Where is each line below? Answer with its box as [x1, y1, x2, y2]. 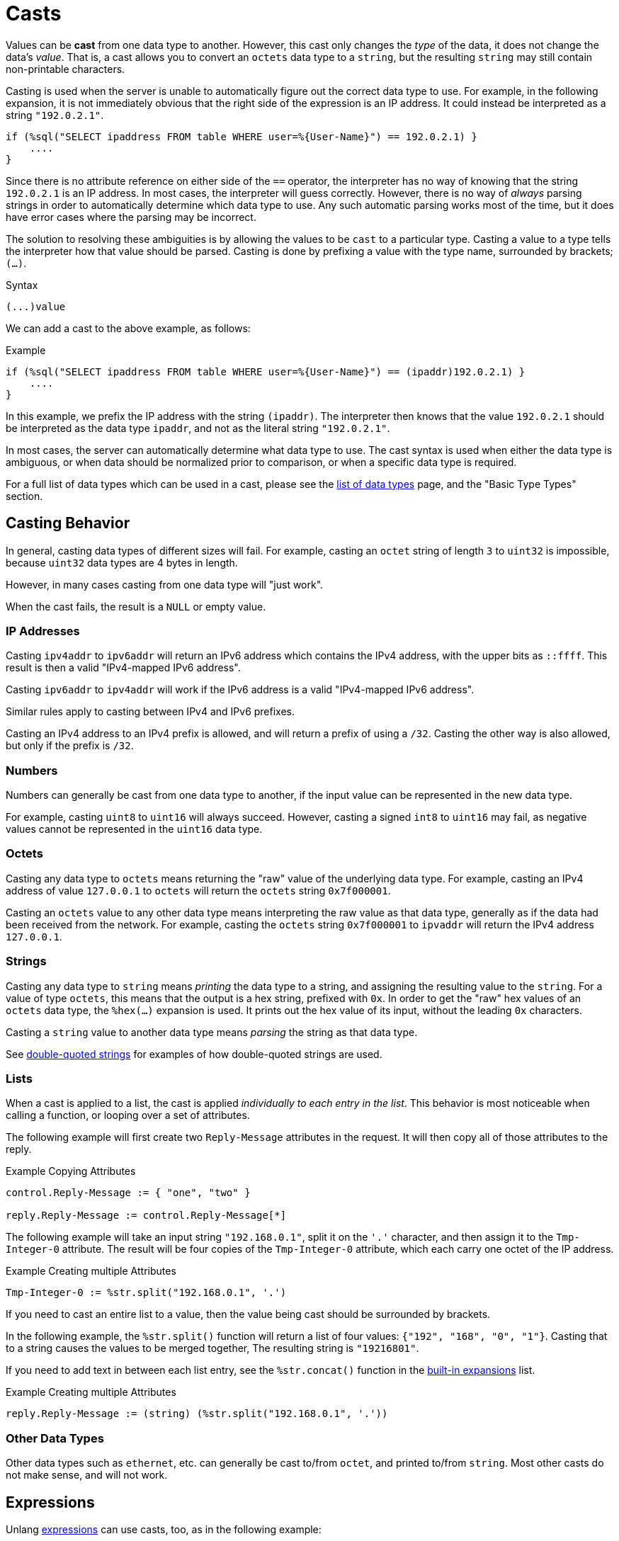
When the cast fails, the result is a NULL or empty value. [6, 600, 266, 613]
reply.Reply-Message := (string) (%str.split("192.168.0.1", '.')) [6, 1408, 388, 1420]
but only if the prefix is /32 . [6, 739, 134, 752]
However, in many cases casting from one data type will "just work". [6, 578, 324, 591]
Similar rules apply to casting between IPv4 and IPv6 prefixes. [6, 705, 295, 718]
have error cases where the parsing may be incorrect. [6, 210, 256, 223]
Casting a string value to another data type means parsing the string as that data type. [6, 1025, 418, 1038]
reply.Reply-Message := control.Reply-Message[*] [6, 1210, 287, 1222]
